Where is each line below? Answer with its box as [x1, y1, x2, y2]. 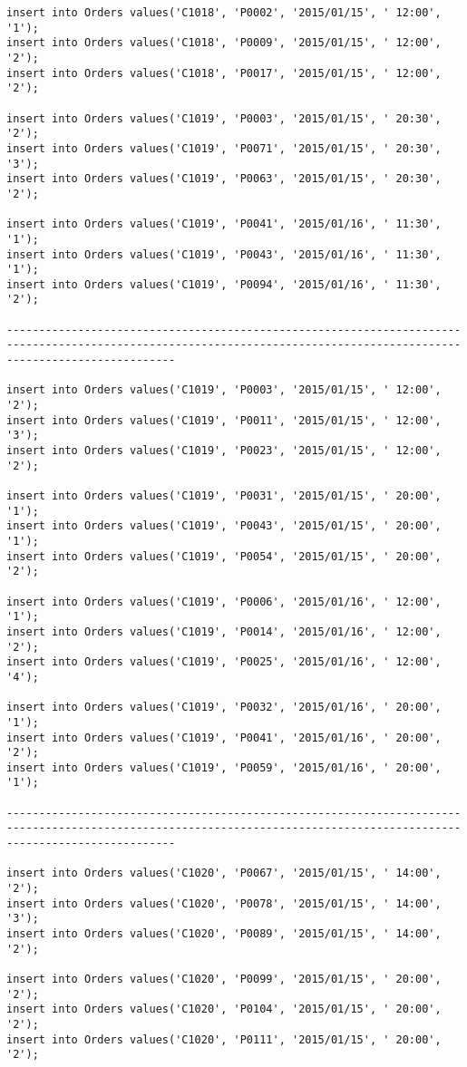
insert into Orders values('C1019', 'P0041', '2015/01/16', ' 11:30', [6, 218, 442, 231]
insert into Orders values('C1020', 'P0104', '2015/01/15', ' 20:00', [6, 1003, 442, 1016]
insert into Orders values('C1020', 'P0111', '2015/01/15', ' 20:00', [6, 1033, 442, 1046]
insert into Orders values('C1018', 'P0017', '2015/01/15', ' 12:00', [6, 66, 442, 80]
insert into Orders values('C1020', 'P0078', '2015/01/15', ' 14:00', [6, 897, 442, 910]
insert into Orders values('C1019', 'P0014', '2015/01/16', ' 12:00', [6, 625, 442, 638]
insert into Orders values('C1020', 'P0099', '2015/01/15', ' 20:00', [6, 973, 442, 985]
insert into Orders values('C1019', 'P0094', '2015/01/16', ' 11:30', [6, 277, 442, 291]
